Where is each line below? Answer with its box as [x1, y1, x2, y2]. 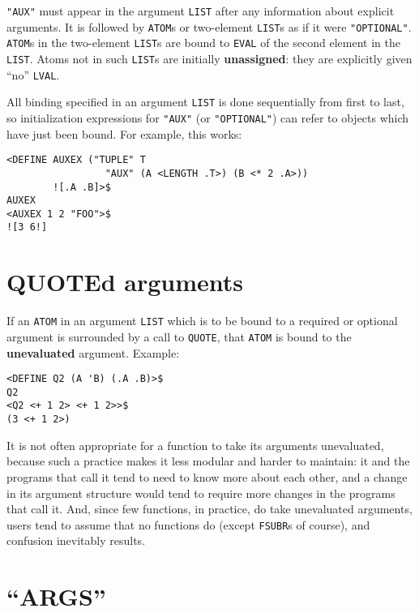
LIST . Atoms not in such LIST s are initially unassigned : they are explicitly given [6, 49, 413, 66]
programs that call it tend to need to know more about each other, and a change [6, 468, 408, 485]
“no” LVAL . [6, 66, 60, 83]
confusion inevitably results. [6, 532, 146, 549]
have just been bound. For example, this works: [6, 125, 242, 142]
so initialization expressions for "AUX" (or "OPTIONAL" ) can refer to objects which [6, 109, 409, 126]
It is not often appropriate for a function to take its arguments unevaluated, [6, 436, 384, 453]
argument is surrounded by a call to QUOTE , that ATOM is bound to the [6, 328, 352, 345]
